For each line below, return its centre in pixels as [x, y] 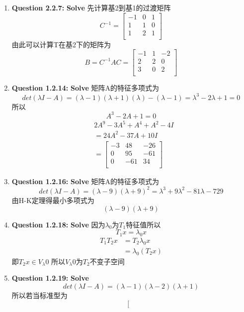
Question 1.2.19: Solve [50, 278]
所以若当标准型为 [40, 295]
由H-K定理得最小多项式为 [53, 200]
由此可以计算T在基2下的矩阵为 [61, 44]
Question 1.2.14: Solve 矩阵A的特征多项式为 [85, 88]
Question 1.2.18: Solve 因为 [58, 224]
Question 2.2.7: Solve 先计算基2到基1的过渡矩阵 [91, 7]
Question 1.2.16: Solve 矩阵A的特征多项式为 [85, 181]
